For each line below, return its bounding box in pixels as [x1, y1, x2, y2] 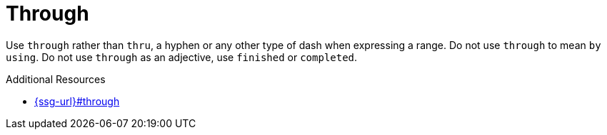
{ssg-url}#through [34, 94, 120, 107]
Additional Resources [6, 72, 106, 85]
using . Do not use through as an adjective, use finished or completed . [6, 50, 358, 63]
